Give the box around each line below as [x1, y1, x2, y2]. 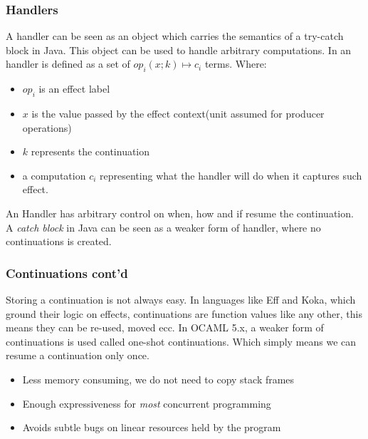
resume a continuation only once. [6, 348, 149, 363]
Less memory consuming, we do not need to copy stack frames [22, 371, 295, 386]
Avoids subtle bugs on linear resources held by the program [22, 420, 281, 435]
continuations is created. [6, 234, 112, 249]
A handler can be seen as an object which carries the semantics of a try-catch [6, 29, 344, 43]
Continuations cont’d [6, 264, 128, 282]
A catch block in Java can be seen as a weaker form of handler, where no [6, 219, 321, 234]
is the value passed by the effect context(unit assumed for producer [31, 106, 325, 120]
